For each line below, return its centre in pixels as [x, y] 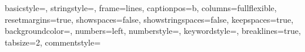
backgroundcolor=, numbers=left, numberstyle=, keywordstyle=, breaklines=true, [153, 31]
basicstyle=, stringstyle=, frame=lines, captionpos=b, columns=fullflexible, [141, 8]
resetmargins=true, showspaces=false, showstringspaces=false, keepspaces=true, [149, 19]
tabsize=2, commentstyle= [53, 42]
